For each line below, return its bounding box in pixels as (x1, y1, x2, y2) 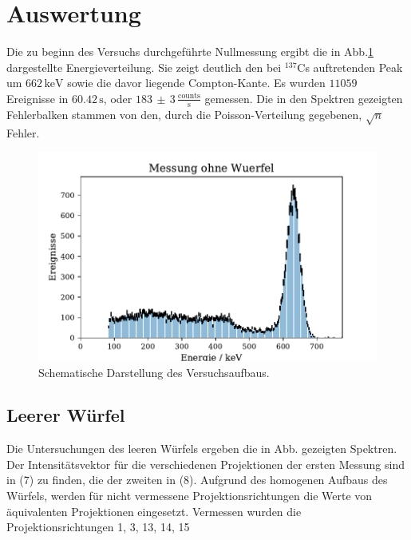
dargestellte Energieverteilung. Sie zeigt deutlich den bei (6, 58, 282, 75)
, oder (103, 89, 132, 106)
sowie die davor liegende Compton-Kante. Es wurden (67, 74, 326, 91)
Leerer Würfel (6, 403, 125, 427)
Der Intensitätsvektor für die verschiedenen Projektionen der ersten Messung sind (6, 455, 405, 472)
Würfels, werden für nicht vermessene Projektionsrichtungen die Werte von (6, 487, 373, 504)
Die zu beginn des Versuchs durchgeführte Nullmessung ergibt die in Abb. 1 (6, 43, 374, 60)
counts (178, 92, 200, 101)
